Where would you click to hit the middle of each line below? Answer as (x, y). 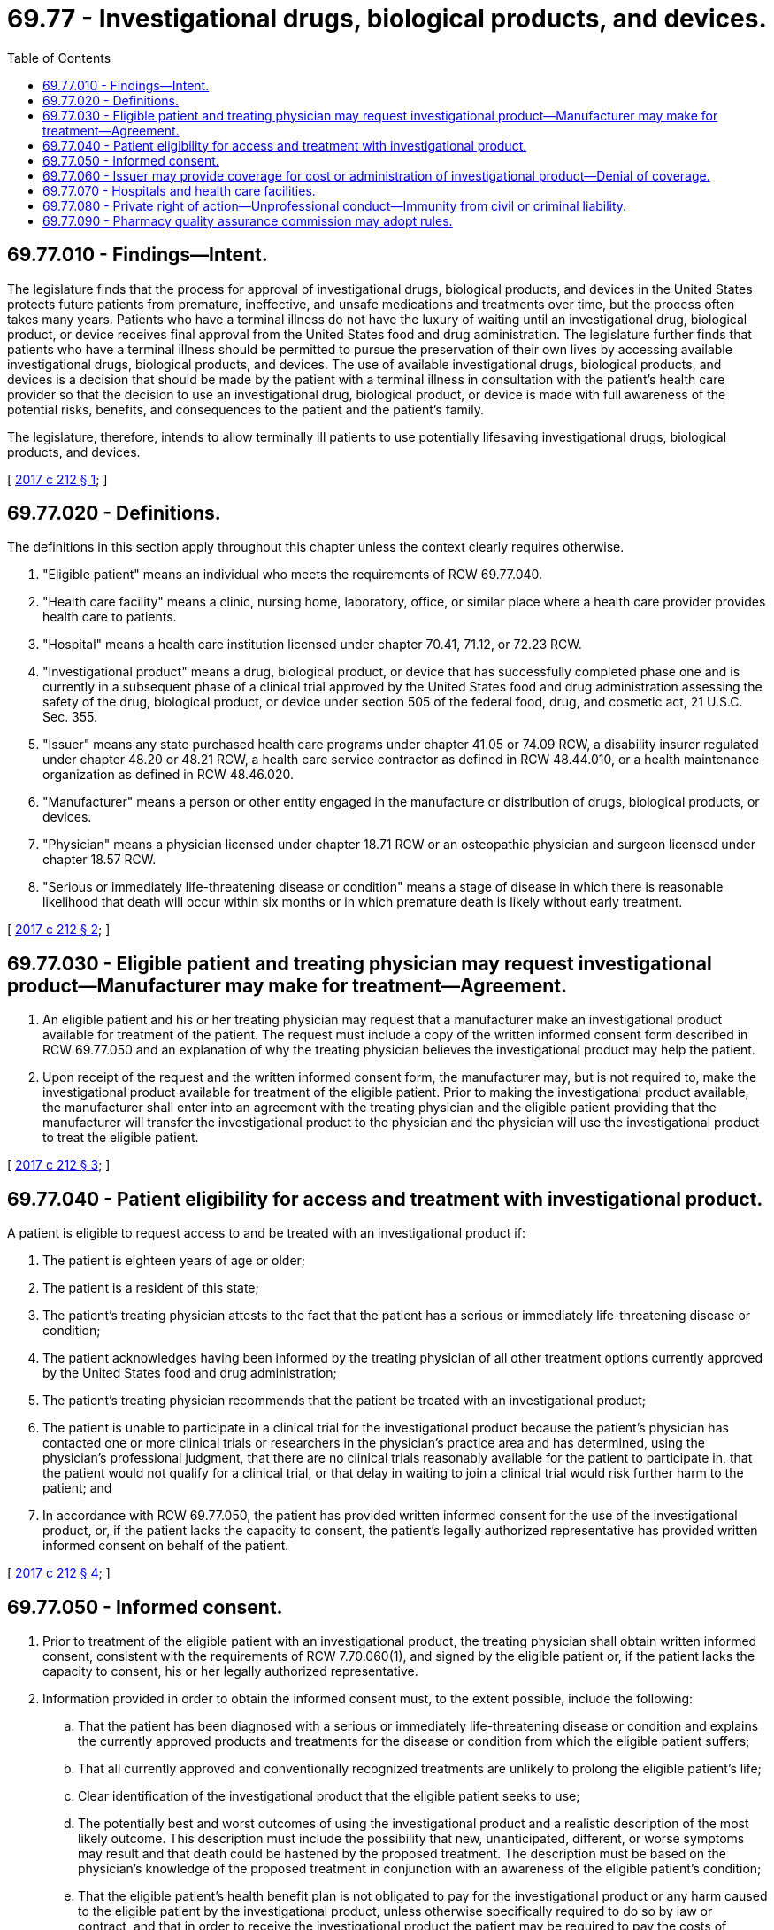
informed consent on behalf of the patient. (166, 1546)
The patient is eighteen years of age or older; (174, 1261)
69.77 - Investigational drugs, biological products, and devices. (387, 19)
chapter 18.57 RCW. (100, 860)
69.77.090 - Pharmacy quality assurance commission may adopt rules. (248, 220)
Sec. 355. (70, 717)
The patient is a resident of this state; (151, 1288)
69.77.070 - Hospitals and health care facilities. (179, 190)
